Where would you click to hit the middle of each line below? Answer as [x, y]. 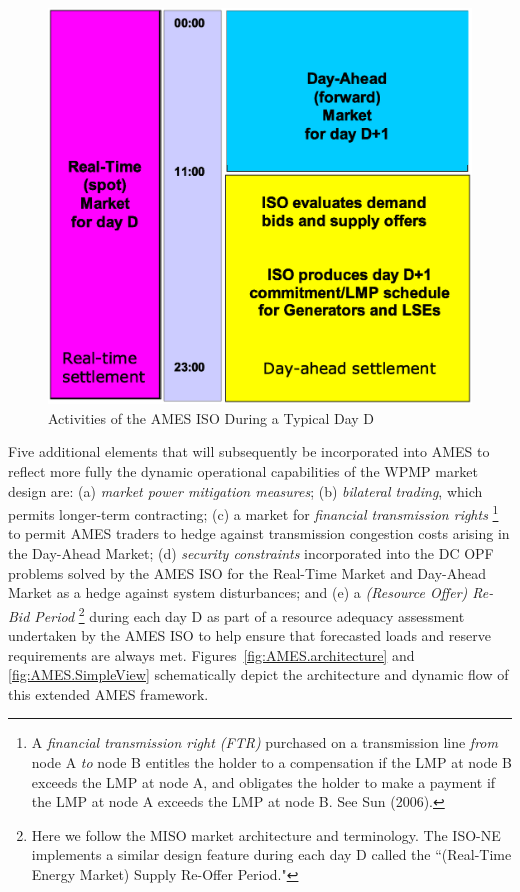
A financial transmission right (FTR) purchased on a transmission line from [264, 742]
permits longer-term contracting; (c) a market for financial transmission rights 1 [253, 512]
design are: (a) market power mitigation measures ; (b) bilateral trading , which [245, 490]
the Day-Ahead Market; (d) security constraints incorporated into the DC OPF [251, 553]
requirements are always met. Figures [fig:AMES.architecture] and [211, 654]
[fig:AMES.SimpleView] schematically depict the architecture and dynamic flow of [258, 674]
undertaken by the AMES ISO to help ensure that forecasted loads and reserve [249, 635]
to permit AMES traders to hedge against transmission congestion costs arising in [259, 533]
